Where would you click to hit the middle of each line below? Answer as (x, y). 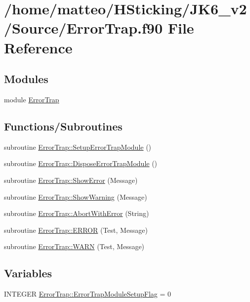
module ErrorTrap (32, 99)
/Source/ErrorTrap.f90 (83, 28)
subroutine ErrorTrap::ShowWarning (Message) (76, 196)
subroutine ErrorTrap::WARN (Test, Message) (74, 246)
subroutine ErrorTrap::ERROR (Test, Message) (76, 230)
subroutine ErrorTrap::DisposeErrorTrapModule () (81, 163)
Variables (28, 273)
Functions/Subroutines (63, 126)
